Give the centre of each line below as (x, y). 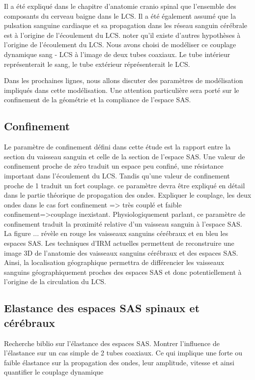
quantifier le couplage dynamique (54, 372)
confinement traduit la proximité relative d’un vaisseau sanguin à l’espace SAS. (123, 223)
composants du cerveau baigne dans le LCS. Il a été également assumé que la (120, 15)
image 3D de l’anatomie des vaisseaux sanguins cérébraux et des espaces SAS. (121, 252)
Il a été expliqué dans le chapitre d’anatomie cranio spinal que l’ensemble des (120, 6)
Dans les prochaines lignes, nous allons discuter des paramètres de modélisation (124, 80)
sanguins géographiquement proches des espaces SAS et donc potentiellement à (123, 272)
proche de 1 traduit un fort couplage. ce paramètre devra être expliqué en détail (125, 185)
